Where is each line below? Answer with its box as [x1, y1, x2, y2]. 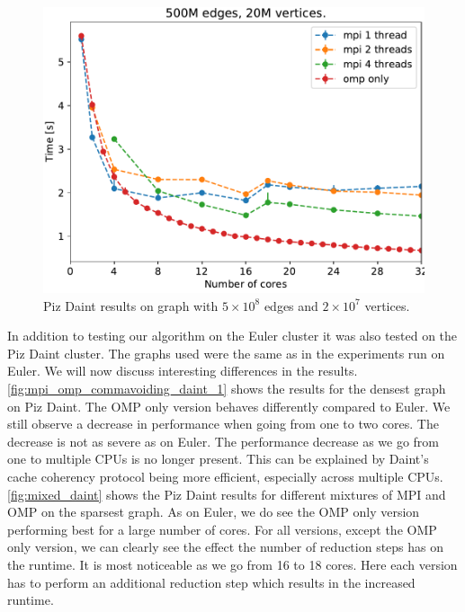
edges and [264, 296, 318, 315]
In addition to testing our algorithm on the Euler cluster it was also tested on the [7, 326, 458, 345]
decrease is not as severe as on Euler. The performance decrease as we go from [7, 431, 440, 450]
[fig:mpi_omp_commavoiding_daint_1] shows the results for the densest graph [7, 378, 446, 397]
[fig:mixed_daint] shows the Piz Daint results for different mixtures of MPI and [7, 484, 446, 503]
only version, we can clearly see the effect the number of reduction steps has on [7, 537, 444, 556]
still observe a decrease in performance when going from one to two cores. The [7, 414, 439, 433]
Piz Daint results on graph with [43, 296, 219, 315]
